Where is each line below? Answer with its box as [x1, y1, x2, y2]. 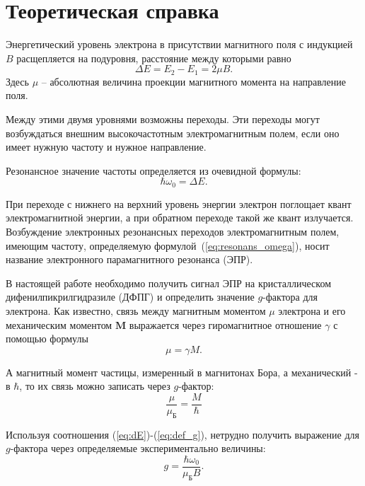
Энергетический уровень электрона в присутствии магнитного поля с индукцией [6, 37, 353, 52]
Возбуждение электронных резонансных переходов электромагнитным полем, [6, 224, 340, 238]
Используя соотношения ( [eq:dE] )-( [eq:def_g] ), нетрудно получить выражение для [6, 427, 359, 441]
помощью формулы [6, 331, 88, 346]
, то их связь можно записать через [19, 378, 170, 393]
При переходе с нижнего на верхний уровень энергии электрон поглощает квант [6, 196, 352, 211]
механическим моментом [6, 317, 112, 332]
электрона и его [278, 303, 346, 318]
